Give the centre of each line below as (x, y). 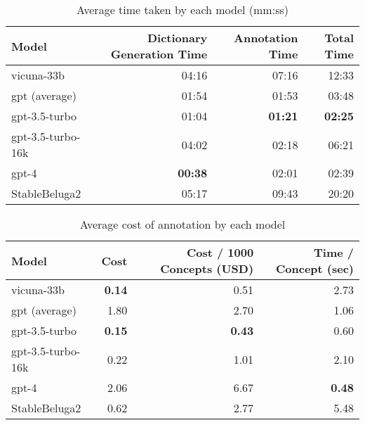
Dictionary (177, 38)
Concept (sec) (314, 268)
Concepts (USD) (207, 268)
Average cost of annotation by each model (182, 224)
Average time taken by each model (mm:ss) (182, 9)
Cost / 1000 (220, 252)
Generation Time (159, 54)
